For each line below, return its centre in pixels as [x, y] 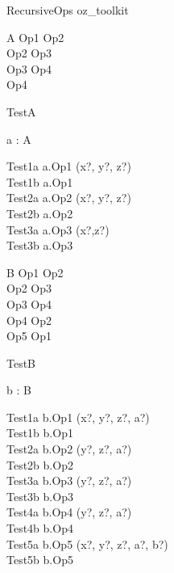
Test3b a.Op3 [40, 245]
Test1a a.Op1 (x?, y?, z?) [69, 166]
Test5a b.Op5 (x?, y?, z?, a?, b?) [87, 544]
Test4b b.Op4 [40, 528]
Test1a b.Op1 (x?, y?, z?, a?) [78, 417]
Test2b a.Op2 [40, 213]
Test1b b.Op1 [40, 433]
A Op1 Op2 [35, 37]
